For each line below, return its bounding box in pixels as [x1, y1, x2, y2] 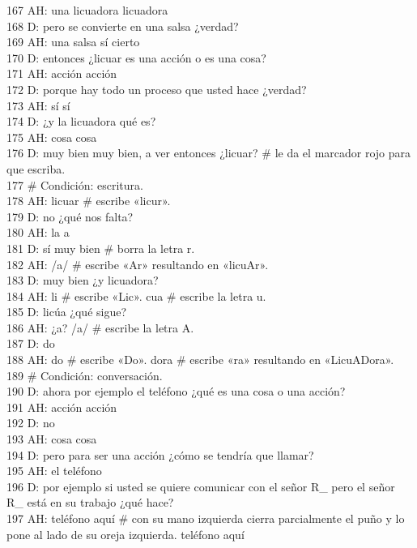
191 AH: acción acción [6, 398, 117, 415]
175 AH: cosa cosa [6, 128, 97, 145]
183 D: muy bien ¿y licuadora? [6, 272, 159, 289]
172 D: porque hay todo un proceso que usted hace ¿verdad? [6, 80, 307, 97]
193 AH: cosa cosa [6, 430, 97, 447]
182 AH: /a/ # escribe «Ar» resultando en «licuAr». [6, 255, 269, 272]
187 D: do [6, 335, 55, 352]
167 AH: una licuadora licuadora [6, 2, 168, 18]
